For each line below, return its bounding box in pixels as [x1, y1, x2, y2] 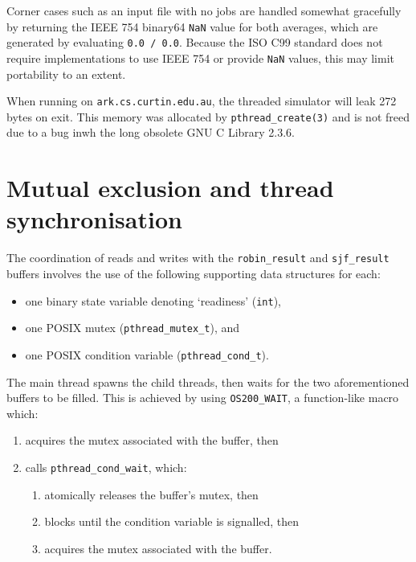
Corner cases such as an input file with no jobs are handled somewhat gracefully [6, 2, 402, 18]
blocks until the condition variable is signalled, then [44, 513, 300, 530]
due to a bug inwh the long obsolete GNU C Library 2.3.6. [6, 124, 296, 141]
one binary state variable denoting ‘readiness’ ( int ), [25, 292, 281, 309]
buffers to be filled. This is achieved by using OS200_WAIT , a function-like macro [6, 389, 399, 406]
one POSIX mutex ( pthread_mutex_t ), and [25, 319, 240, 336]
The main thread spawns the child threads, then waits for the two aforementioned [6, 373, 410, 390]
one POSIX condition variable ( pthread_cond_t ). [25, 346, 269, 363]
